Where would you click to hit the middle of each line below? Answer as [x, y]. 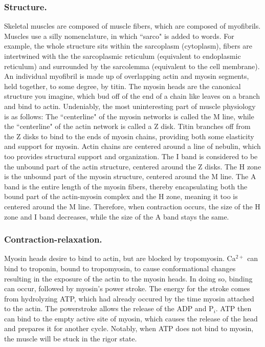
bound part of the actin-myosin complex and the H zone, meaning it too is [121, 196]
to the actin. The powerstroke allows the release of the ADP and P [109, 308]
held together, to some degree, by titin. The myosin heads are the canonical [123, 86]
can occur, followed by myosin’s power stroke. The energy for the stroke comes [127, 288]
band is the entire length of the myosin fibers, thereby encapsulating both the [126, 186]
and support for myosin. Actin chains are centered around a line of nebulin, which [132, 146]
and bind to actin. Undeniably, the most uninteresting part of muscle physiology [130, 106]
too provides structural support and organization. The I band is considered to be [131, 156]
